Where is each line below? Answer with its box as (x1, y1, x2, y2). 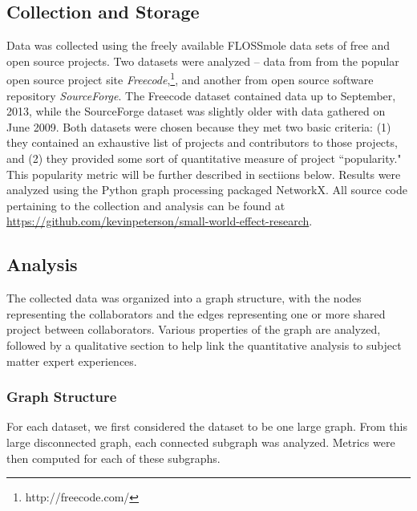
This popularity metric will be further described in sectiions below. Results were (6, 165, 401, 182)
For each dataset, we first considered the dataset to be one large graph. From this (6, 418, 407, 435)
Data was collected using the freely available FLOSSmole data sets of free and (6, 37, 391, 54)
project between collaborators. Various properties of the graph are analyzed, (6, 321, 381, 338)
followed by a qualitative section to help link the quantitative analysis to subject (6, 336, 402, 353)
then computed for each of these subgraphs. (6, 449, 221, 466)
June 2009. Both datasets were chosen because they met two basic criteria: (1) (6, 118, 391, 135)
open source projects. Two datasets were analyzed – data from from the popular (6, 52, 399, 69)
